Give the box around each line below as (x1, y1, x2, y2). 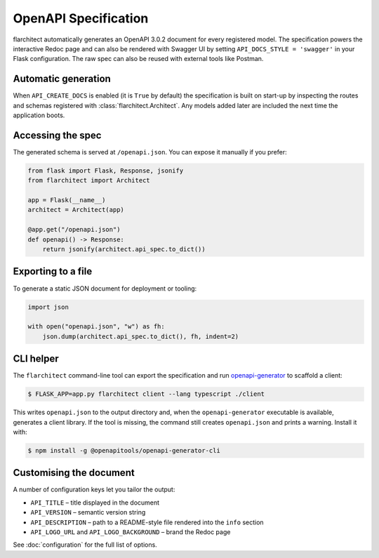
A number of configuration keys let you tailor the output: (13, 485, 175, 494)
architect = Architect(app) (27, 206, 124, 214)
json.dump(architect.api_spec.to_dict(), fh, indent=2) (42, 332, 239, 340)
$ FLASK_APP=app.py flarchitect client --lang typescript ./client (27, 390, 265, 398)
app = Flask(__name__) (27, 197, 106, 204)
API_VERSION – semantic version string (30, 508, 146, 517)
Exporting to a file (13, 265, 93, 277)
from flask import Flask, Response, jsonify (27, 166, 184, 175)
